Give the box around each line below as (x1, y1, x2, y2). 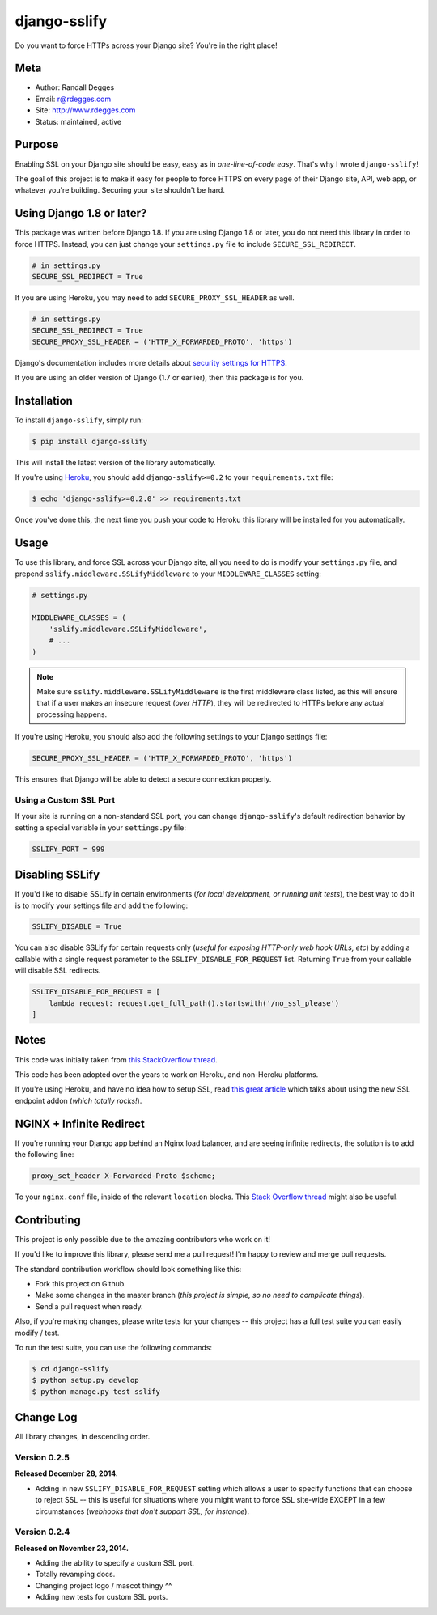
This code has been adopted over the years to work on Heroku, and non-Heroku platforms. (15, 1069, 319, 1079)
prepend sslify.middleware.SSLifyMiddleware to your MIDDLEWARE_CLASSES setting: (15, 569, 321, 579)
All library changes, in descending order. (15, 1432, 151, 1442)
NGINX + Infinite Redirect (15, 1117, 145, 1130)
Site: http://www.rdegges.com (35, 105, 136, 115)
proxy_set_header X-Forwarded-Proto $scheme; (32, 1171, 216, 1181)
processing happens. (36, 709, 108, 719)
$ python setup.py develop (32, 1376, 139, 1385)
